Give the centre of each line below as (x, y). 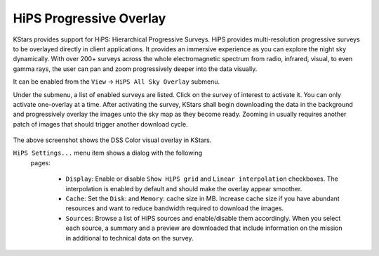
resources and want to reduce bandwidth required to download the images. (175, 208)
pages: (40, 162)
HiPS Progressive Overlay (89, 18)
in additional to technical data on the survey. (129, 238)
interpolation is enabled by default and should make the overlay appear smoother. (184, 188)
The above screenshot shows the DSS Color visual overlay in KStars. (112, 140)
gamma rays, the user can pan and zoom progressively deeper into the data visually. (135, 69)
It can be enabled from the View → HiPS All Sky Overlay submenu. (117, 82)
